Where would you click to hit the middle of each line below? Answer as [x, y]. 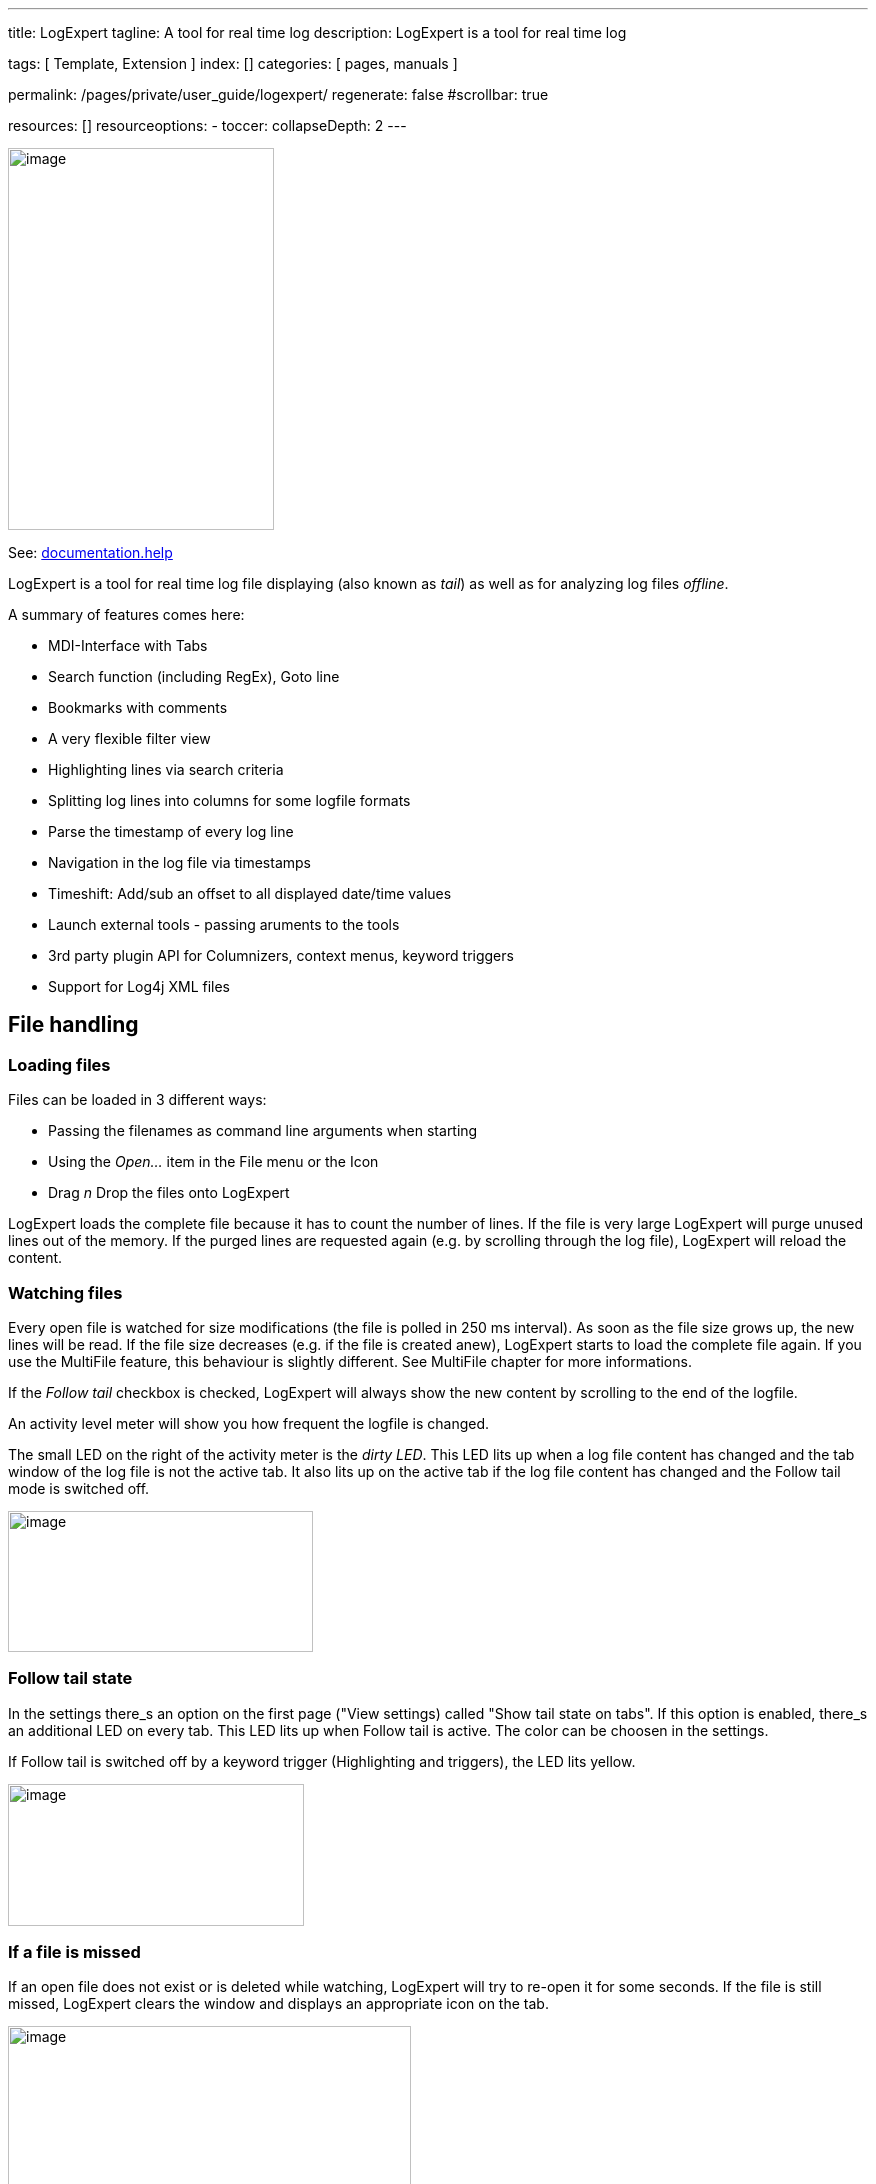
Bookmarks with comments [138, 707]
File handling [73, 1025]
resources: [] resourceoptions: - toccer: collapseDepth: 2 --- [207, 125]
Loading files [59, 1064]
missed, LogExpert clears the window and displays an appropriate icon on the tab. [278, 2004]
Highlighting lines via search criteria [166, 769]
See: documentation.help [90, 552]
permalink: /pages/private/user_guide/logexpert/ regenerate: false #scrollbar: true [278, 94]
